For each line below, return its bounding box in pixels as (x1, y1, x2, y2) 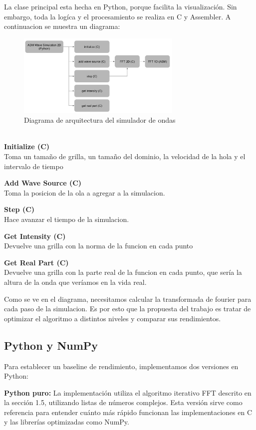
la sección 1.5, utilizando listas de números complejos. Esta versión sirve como (4, 397, 243, 408)
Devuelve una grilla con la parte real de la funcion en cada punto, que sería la (4, 267, 242, 277)
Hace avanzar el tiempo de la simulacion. (4, 214, 129, 224)
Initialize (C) (4, 141, 50, 152)
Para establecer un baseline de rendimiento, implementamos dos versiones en (4, 361, 239, 371)
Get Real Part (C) (4, 257, 69, 267)
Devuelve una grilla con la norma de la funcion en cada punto (4, 240, 193, 251)
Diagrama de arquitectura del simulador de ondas (24, 115, 176, 125)
